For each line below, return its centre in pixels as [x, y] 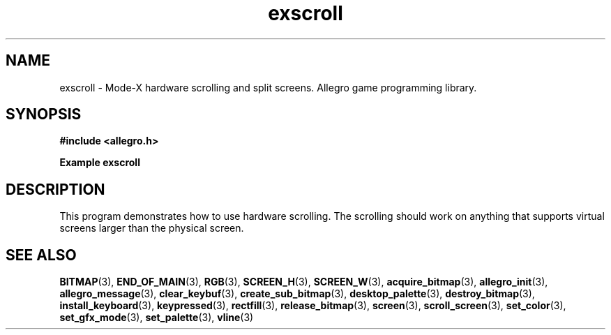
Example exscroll [100, 163]
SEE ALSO [41, 255]
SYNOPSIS [44, 114]
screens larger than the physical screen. [152, 228]
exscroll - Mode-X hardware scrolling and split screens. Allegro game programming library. [268, 87]
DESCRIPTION [55, 189]
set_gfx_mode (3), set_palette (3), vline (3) [157, 318]
